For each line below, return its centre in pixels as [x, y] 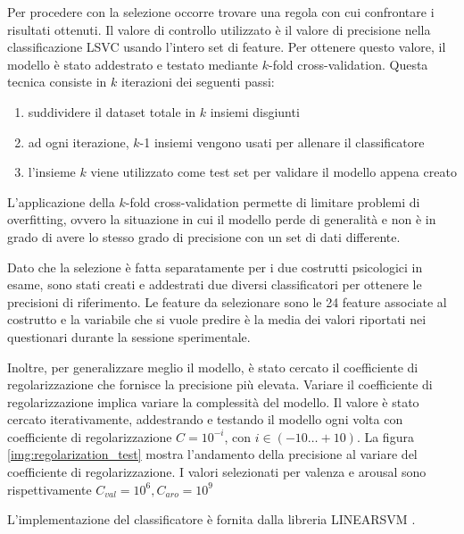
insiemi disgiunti [255, 111]
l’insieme [52, 172]
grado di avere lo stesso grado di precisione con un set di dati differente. [204, 236]
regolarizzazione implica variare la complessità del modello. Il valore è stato [213, 401]
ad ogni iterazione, [79, 142]
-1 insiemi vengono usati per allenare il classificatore [282, 142]
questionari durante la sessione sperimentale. [129, 336]
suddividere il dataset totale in [112, 111]
